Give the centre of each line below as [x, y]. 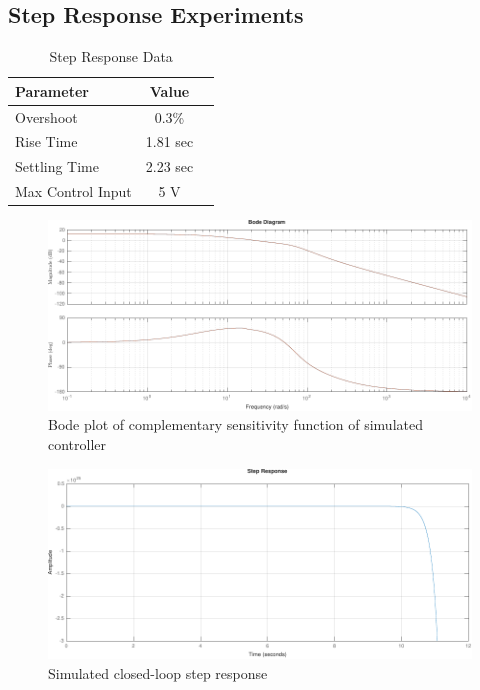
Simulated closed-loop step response [158, 673]
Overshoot [46, 116]
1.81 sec [169, 141]
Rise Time [46, 141]
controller [77, 444]
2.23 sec [169, 166]
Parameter [52, 90]
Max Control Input [73, 191]
